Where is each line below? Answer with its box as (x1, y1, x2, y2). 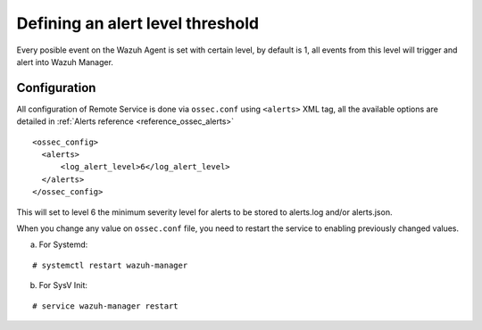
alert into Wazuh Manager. (16, 56, 113, 67)
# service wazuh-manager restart (32, 301, 179, 311)
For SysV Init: (38, 280, 88, 291)
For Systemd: (38, 239, 88, 250)
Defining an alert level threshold (16, 13, 259, 33)
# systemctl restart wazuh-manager (32, 260, 188, 270)
